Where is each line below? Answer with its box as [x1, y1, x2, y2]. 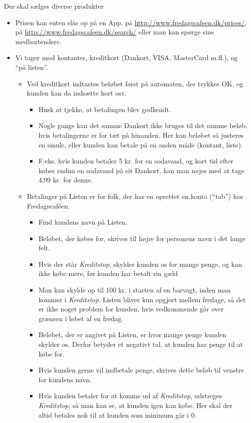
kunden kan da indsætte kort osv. [27, 88, 127, 98]
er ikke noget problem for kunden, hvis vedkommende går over [38, 304, 224, 314]
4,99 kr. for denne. [38, 175, 93, 185]
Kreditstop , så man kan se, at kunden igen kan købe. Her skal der [38, 400, 233, 410]
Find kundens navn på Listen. [38, 217, 127, 227]
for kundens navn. [38, 374, 92, 384]
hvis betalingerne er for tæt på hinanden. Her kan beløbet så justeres [38, 130, 244, 140]
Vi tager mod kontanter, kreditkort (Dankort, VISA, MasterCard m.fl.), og [15, 52, 238, 63]
